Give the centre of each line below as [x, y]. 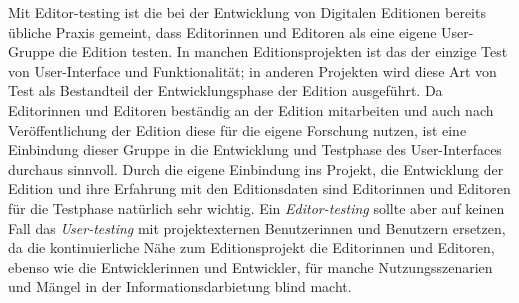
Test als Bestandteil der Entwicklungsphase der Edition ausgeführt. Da [225, 90]
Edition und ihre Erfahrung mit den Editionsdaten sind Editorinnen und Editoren [259, 188]
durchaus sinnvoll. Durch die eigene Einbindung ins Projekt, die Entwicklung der [256, 168]
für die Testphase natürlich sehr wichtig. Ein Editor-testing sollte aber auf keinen [256, 207]
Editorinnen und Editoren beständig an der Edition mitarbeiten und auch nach [251, 109]
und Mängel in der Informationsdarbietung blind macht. [180, 286]
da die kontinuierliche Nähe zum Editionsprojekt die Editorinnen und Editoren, [251, 247]
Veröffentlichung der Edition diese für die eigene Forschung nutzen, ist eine [237, 129]
